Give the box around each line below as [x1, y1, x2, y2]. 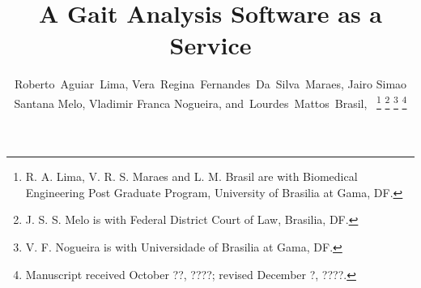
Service [169, 28, 252, 62]
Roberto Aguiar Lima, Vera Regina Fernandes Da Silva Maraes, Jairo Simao [14, 75, 407, 92]
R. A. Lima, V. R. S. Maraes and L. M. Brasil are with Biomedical [25, 168, 358, 185]
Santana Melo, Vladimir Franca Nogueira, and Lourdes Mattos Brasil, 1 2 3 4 [14, 92, 407, 111]
